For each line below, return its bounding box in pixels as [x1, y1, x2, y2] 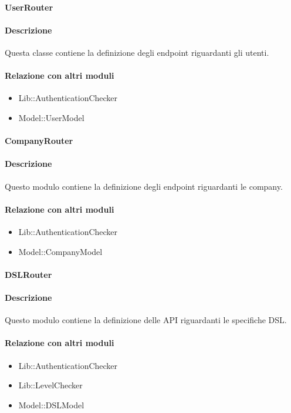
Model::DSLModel [18, 398, 84, 411]
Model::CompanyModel [18, 245, 103, 257]
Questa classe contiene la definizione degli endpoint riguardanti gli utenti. [5, 46, 269, 58]
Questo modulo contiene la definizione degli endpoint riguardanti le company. [5, 180, 283, 192]
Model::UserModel [18, 111, 84, 123]
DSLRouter [5, 268, 52, 280]
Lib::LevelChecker [18, 379, 83, 391]
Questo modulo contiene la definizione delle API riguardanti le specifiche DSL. [5, 314, 287, 326]
